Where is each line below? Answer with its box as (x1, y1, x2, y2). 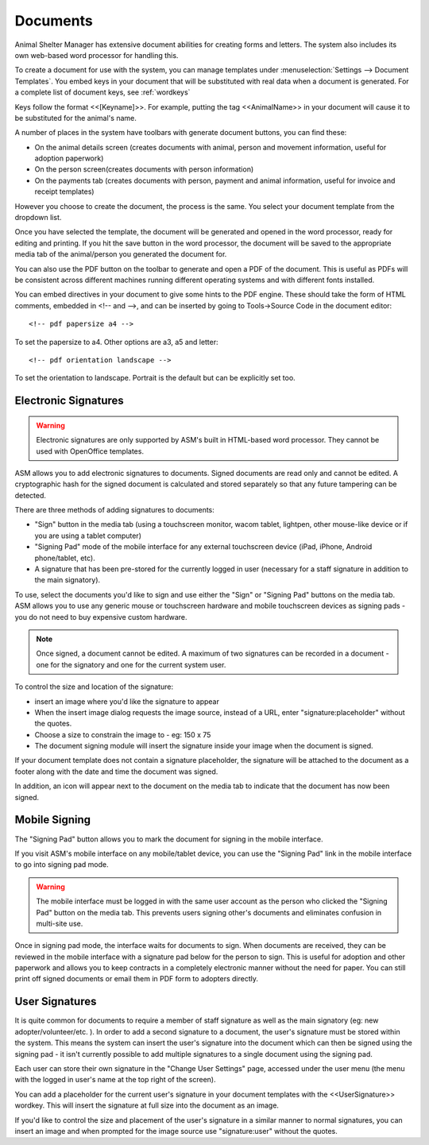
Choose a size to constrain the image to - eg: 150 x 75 (34, 729, 211, 739)
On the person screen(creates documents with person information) (34, 164, 254, 174)
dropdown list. (14, 213, 62, 222)
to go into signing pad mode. (14, 860, 109, 869)
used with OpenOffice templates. (36, 446, 145, 456)
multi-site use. (36, 919, 83, 928)
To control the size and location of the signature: (14, 682, 174, 691)
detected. (14, 490, 47, 500)
